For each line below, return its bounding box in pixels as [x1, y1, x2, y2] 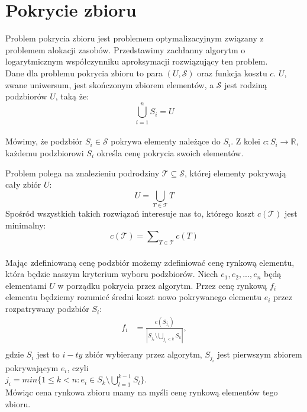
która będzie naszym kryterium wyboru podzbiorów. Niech [5, 268, 218, 280]
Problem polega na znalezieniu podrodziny [5, 166, 160, 179]
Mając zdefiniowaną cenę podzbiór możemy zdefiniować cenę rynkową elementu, [5, 256, 295, 268]
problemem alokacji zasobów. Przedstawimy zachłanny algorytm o [5, 43, 245, 56]
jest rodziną [224, 78, 267, 91]
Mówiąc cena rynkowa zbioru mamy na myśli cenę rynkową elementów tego [5, 386, 278, 398]
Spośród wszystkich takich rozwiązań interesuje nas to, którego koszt [5, 207, 255, 220]
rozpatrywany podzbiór [5, 302, 89, 315]
